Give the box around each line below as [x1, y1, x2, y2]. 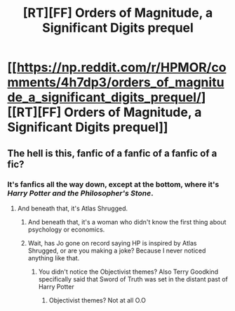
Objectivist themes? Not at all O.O [48, 296, 146, 304]
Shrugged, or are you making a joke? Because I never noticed [27, 246, 206, 255]
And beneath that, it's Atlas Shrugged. [17, 204, 128, 212]
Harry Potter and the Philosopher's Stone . [7, 188, 154, 198]
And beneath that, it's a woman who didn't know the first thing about [27, 217, 227, 226]
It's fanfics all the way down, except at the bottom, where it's [7, 179, 220, 189]
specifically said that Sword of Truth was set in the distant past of [38, 274, 228, 283]
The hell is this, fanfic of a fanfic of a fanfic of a [7, 147, 217, 159]
